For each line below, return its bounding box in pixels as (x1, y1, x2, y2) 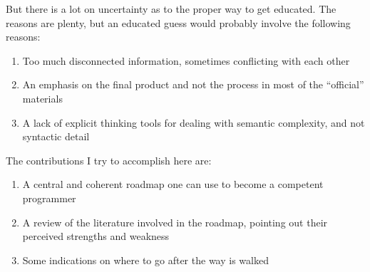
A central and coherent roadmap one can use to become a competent (22, 177, 324, 192)
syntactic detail (22, 129, 90, 144)
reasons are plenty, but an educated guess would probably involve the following (6, 15, 351, 30)
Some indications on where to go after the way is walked (22, 252, 269, 267)
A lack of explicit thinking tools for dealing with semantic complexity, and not (22, 115, 365, 130)
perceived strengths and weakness (22, 229, 170, 244)
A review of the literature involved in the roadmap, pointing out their (22, 214, 328, 229)
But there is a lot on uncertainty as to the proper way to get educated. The (6, 1, 336, 16)
